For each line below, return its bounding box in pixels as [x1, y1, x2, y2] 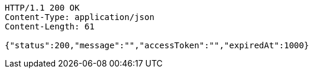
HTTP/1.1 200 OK [5, 3, 80, 12]
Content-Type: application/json [5, 12, 154, 22]
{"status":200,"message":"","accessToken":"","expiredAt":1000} [5, 41, 309, 50]
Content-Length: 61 [5, 22, 95, 31]
